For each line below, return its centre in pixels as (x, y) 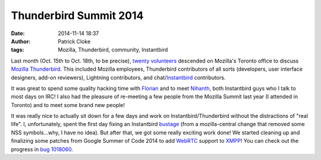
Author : (21, 41)
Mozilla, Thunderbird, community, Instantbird (113, 50)
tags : (18, 50)
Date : (18, 33)
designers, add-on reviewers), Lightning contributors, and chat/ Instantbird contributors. (118, 77)
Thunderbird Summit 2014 (77, 15)
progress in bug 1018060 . (42, 149)
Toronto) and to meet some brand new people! (68, 105)
